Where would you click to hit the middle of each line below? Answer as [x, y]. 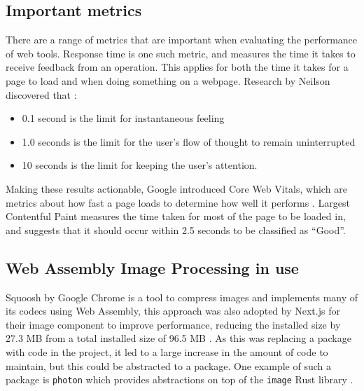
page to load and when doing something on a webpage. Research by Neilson [168, 80]
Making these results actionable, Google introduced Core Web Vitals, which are [176, 188]
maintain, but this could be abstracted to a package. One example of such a [168, 365]
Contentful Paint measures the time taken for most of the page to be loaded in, [176, 216]
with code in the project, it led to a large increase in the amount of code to [167, 351]
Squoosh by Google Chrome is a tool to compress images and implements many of [182, 297]
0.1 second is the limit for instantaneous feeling [123, 118]
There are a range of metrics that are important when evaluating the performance [182, 40]
